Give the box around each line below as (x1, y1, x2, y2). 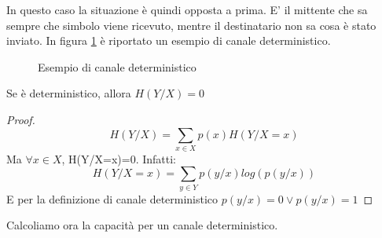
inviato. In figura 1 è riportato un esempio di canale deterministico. (6, 32, 331, 49)
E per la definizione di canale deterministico (6, 190, 219, 207)
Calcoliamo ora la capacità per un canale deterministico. (6, 217, 278, 233)
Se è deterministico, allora (6, 85, 131, 101)
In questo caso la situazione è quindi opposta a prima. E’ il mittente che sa (6, 2, 368, 17)
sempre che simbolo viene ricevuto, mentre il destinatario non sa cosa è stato (6, 16, 376, 33)
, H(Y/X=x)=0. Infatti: (61, 150, 177, 167)
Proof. (6, 111, 35, 127)
